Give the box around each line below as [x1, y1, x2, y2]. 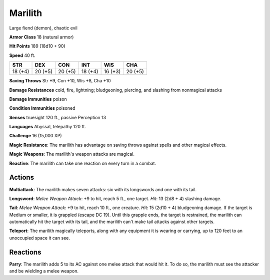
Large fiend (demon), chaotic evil [9, 25, 77, 31]
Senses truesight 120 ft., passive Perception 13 [9, 114, 106, 120]
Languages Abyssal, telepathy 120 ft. [9, 124, 86, 130]
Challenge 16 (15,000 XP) [9, 133, 62, 139]
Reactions [9, 248, 41, 257]
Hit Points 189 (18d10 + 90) [9, 43, 65, 49]
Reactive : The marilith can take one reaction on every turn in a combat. [9, 160, 156, 166]
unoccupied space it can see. [9, 235, 70, 241]
